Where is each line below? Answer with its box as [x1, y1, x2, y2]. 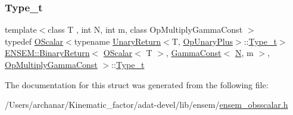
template [5, 23, 37, 36]
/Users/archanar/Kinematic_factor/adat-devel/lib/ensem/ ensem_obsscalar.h [5, 98, 288, 111]
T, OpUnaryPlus [172, 35, 233, 47]
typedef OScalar [5, 35, 64, 47]
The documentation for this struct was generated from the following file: [5, 78, 269, 91]
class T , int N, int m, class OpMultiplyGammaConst [48, 23, 243, 36]
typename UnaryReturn [74, 35, 161, 47]
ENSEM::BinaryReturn [5, 46, 90, 59]
